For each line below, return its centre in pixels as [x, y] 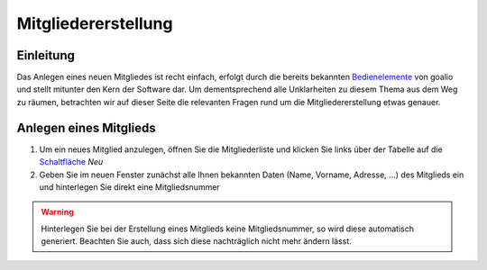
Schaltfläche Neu [71, 162]
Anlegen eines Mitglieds [87, 127]
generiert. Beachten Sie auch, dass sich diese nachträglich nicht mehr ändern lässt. [196, 241]
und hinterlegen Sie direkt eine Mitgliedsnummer [129, 187]
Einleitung [46, 55]
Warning [57, 212]
